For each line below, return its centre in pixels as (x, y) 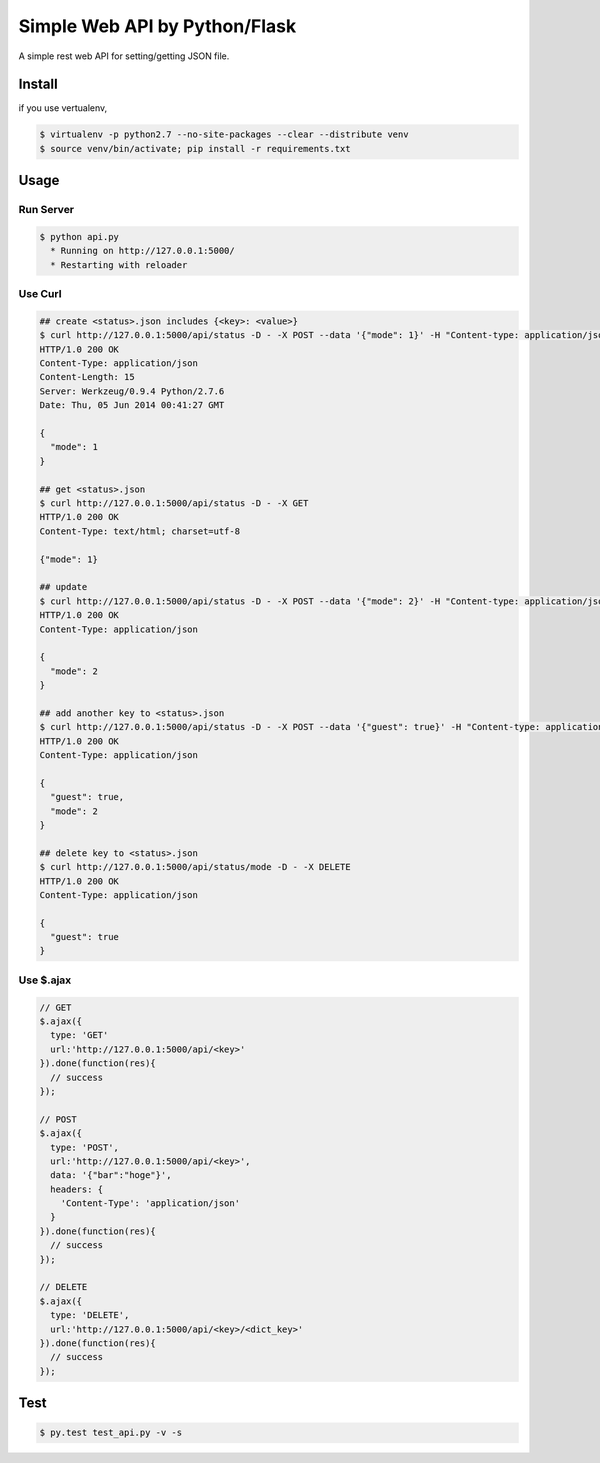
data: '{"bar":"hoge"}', (111, 1175)
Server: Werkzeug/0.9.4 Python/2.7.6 (132, 391)
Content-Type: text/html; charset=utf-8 (139, 531)
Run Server (46, 210)
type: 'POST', (85, 1147)
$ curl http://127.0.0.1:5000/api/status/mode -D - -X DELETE (195, 867)
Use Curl (40, 294)
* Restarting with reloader (119, 264)
